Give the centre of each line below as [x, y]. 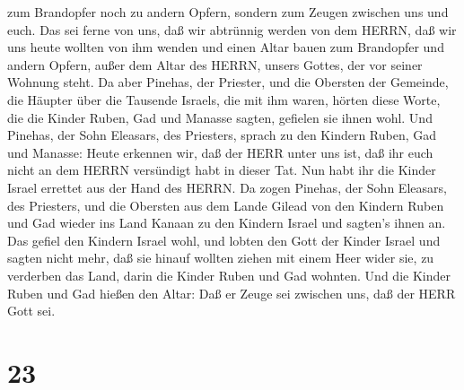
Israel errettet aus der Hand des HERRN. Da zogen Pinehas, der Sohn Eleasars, [227, 187]
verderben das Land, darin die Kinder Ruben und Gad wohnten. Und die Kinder [229, 275]
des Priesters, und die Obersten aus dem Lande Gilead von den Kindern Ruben [226, 205]
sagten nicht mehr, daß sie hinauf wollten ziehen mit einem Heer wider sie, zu [221, 258]
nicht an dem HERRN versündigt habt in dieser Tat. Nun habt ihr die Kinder [222, 170]
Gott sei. [31, 311]
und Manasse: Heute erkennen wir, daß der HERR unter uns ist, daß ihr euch [220, 152]
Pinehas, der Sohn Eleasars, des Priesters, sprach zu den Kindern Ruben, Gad [222, 135]
